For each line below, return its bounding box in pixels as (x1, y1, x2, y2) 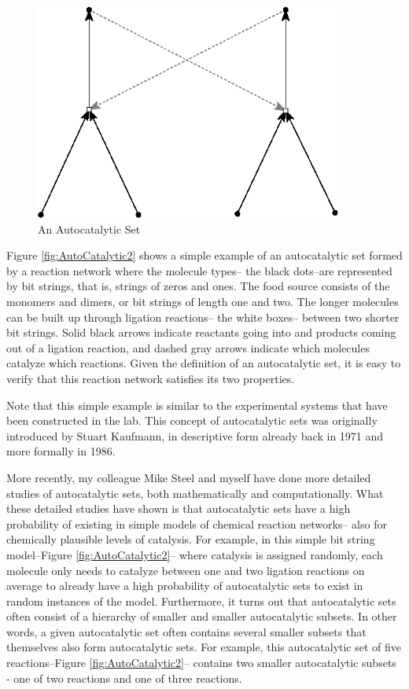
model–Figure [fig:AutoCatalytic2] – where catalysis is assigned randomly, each (6, 546, 383, 562)
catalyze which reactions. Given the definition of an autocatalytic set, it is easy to (6, 355, 401, 371)
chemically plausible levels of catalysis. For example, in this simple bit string (6, 531, 375, 547)
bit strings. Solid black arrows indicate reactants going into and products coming (6, 324, 396, 341)
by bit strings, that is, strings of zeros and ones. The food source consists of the (6, 278, 390, 294)
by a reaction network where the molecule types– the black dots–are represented (6, 262, 392, 278)
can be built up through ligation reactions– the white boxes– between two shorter (6, 308, 400, 325)
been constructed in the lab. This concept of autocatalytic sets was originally (6, 412, 378, 429)
